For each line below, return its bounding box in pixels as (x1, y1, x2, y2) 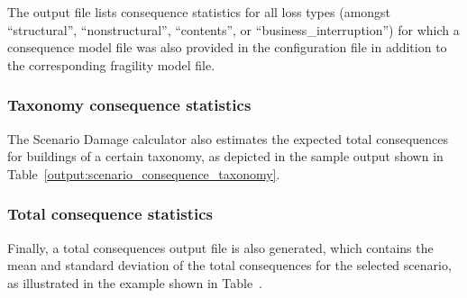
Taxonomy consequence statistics (7, 94, 252, 116)
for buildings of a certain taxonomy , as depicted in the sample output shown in (7, 147, 444, 166)
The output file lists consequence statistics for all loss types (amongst (7, 3, 391, 21)
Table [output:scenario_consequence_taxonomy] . (7, 164, 280, 183)
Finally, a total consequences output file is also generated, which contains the (7, 238, 434, 257)
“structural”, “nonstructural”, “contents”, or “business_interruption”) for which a (7, 20, 460, 39)
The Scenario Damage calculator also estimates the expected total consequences (7, 129, 449, 148)
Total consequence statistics (7, 203, 213, 225)
